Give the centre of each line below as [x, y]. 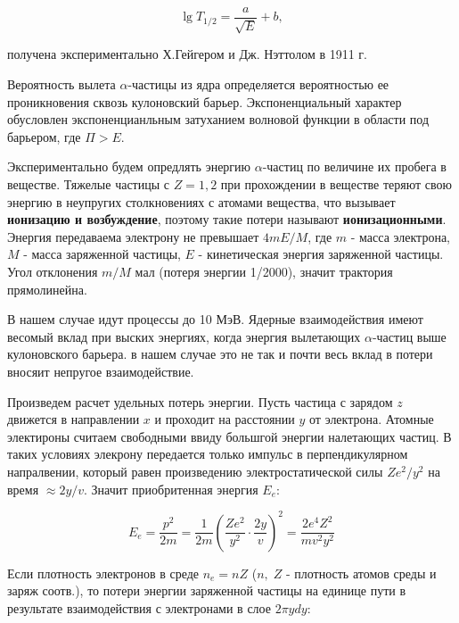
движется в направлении [74, 419]
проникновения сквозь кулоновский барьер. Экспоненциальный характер [205, 101]
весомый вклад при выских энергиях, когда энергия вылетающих [184, 336]
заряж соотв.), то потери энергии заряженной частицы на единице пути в [207, 590]
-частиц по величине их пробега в [354, 166]
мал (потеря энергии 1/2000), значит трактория [264, 271]
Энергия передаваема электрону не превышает [133, 236]
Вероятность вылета [61, 84]
